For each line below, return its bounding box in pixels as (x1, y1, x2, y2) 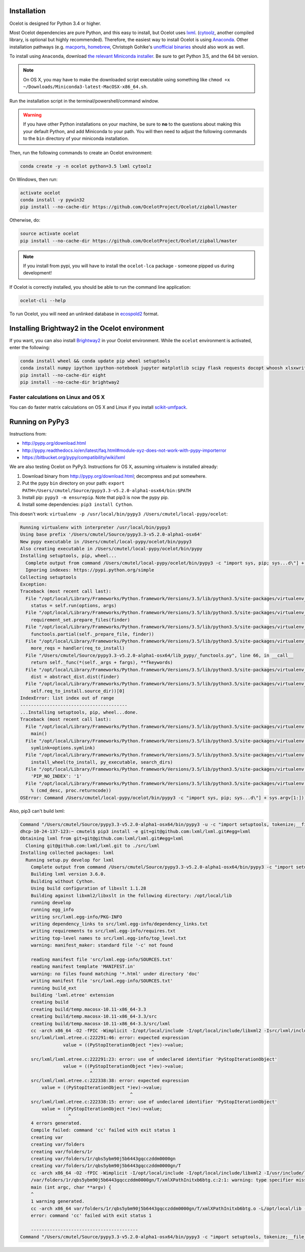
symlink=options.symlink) (30, 745, 96, 751)
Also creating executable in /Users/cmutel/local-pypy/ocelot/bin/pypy (20, 545, 203, 552)
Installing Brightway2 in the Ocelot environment (9, 324, 165, 332)
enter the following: (9, 345, 50, 351)
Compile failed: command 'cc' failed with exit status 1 (30, 1127, 176, 1133)
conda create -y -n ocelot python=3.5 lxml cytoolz (20, 163, 152, 169)
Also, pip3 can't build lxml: (9, 808, 65, 814)
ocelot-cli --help (20, 297, 66, 303)
